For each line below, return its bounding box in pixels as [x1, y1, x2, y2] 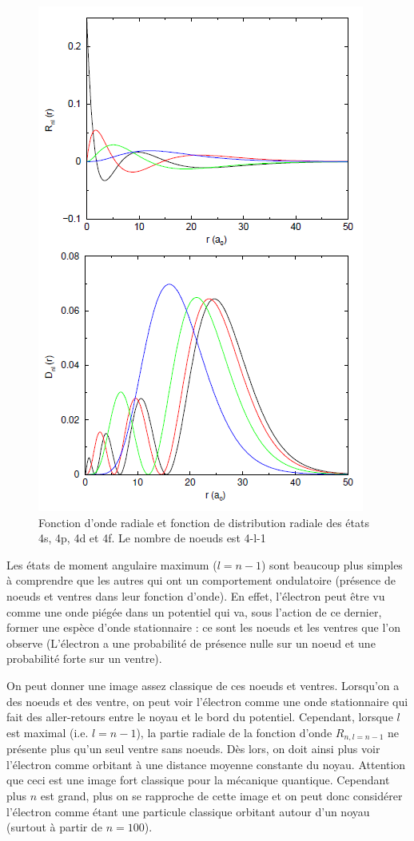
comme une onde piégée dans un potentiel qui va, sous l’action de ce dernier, [6, 603, 382, 620]
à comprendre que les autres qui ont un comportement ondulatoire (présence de [6, 572, 396, 589]
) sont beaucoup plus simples [261, 556, 403, 573]
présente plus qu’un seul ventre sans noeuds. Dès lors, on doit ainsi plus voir [6, 740, 380, 757]
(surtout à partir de [6, 819, 102, 835]
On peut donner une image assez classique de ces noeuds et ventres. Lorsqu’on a [6, 676, 400, 693]
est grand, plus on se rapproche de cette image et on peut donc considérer [40, 787, 403, 803]
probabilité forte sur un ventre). [6, 650, 162, 667]
